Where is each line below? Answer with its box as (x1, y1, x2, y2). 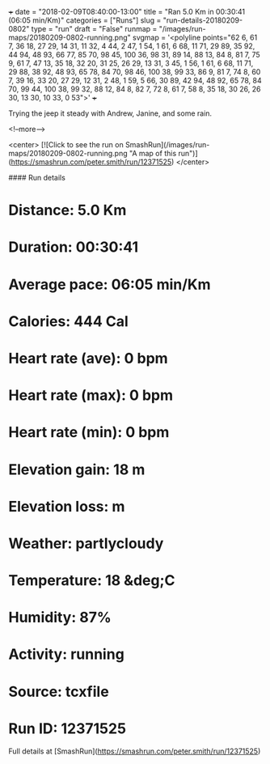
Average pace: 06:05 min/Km (8, 275, 212, 294)
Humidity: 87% (8, 609, 112, 626)
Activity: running (8, 645, 125, 664)
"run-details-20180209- (162, 15, 243, 25)
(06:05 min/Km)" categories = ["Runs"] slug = (8, 15, 162, 25)
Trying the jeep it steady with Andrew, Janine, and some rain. (8, 108, 213, 118)
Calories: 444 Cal (8, 312, 129, 330)
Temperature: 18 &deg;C (8, 571, 175, 590)
